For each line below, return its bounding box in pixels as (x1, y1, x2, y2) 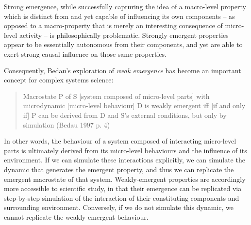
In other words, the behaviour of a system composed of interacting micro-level (4, 136, 236, 146)
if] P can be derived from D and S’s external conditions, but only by (23, 110, 227, 120)
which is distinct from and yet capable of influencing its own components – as (4, 11, 235, 21)
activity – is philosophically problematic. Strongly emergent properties (19, 30, 229, 40)
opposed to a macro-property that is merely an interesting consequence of (4, 20, 223, 31)
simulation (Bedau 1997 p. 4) (23, 119, 110, 129)
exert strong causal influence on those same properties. (4, 48, 167, 59)
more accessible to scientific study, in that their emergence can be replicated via (4, 183, 242, 193)
